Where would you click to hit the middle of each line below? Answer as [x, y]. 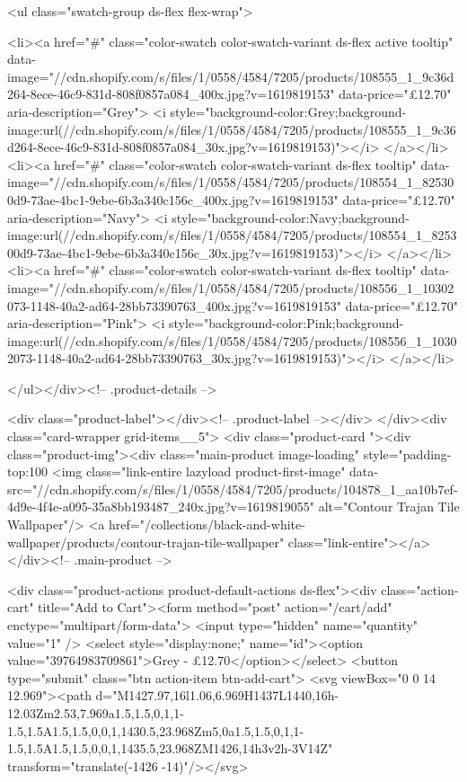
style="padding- [407, 453]
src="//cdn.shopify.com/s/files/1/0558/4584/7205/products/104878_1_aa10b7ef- [233, 489]
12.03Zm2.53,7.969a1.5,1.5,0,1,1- [96, 712]
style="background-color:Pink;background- [286, 323]
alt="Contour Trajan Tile [389, 507]
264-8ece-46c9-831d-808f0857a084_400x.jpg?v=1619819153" [171, 94]
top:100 [28, 471]
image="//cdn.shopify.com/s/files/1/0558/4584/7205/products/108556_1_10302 [231, 287]
